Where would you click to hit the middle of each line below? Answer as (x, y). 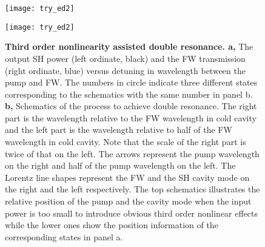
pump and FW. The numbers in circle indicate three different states (131, 82)
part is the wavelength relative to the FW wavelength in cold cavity (131, 117)
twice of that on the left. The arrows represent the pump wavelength (132, 153)
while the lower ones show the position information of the (112, 225)
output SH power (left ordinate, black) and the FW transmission (125, 58)
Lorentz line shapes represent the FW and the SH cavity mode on (127, 177)
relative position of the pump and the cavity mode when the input (128, 201)
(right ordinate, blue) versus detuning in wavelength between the (125, 70)
